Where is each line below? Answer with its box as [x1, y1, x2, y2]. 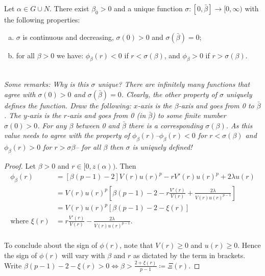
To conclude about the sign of [4, 240, 98, 250]
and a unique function [114, 3, 183, 13]
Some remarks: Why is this [4, 78, 89, 89]
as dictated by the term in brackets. [133, 249, 246, 260]
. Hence [237, 240, 261, 250]
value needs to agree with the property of [4, 130, 130, 141]
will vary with [61, 249, 105, 260]
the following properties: [4, 14, 80, 25]
